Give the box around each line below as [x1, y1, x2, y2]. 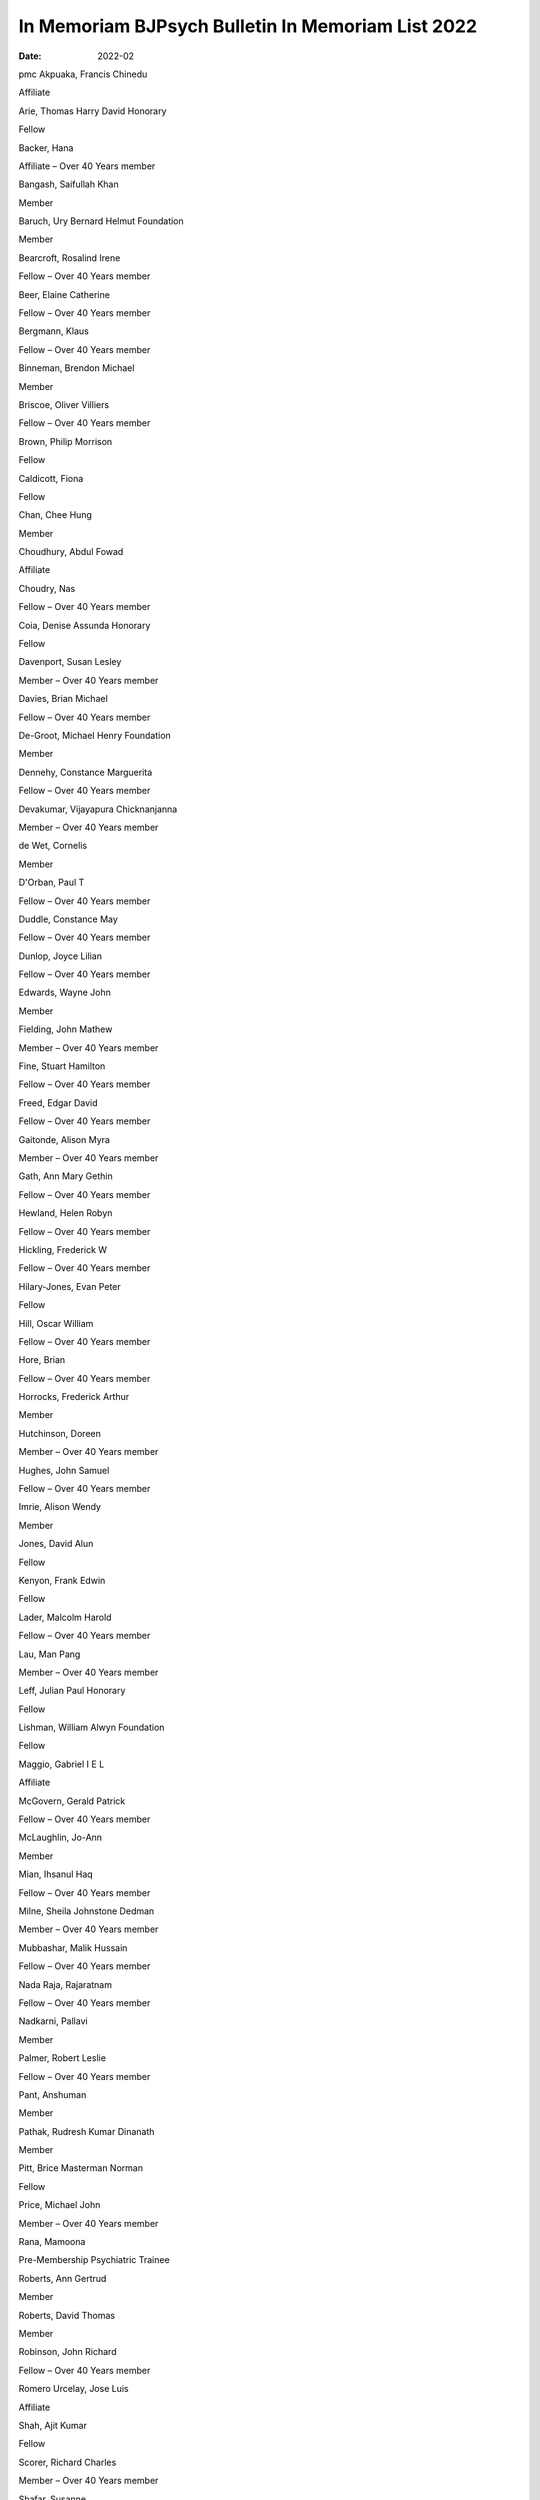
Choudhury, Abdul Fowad [18, 546, 124, 558]
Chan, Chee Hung [18, 509, 92, 521]
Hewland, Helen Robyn [18, 1207, 113, 1219]
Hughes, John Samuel [18, 1464, 110, 1476]
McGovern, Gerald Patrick [18, 1795, 126, 1807]
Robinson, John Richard [18, 2346, 117, 2358]
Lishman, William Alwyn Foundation [18, 1721, 165, 1734]
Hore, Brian [18, 1354, 66, 1366]
